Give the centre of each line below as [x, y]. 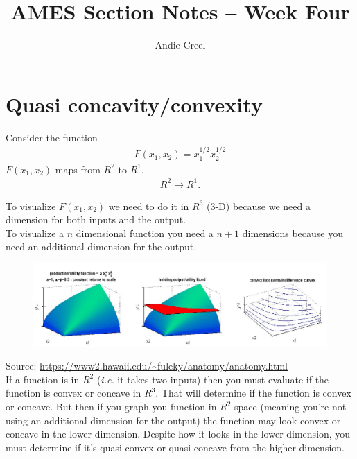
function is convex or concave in [73, 393]
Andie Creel [180, 45]
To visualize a [35, 233]
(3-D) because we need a [259, 206]
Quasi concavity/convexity [134, 104]
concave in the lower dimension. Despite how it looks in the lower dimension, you [178, 434]
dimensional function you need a [145, 233]
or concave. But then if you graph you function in [111, 407]
